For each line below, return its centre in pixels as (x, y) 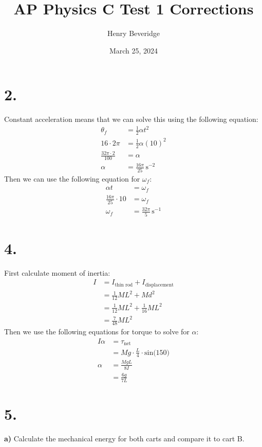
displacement (159, 285)
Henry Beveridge (134, 33)
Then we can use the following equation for (72, 178)
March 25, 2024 (134, 50)
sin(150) (157, 353)
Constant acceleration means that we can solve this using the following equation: (131, 119)
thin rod (124, 285)
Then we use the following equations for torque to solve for (97, 331)
